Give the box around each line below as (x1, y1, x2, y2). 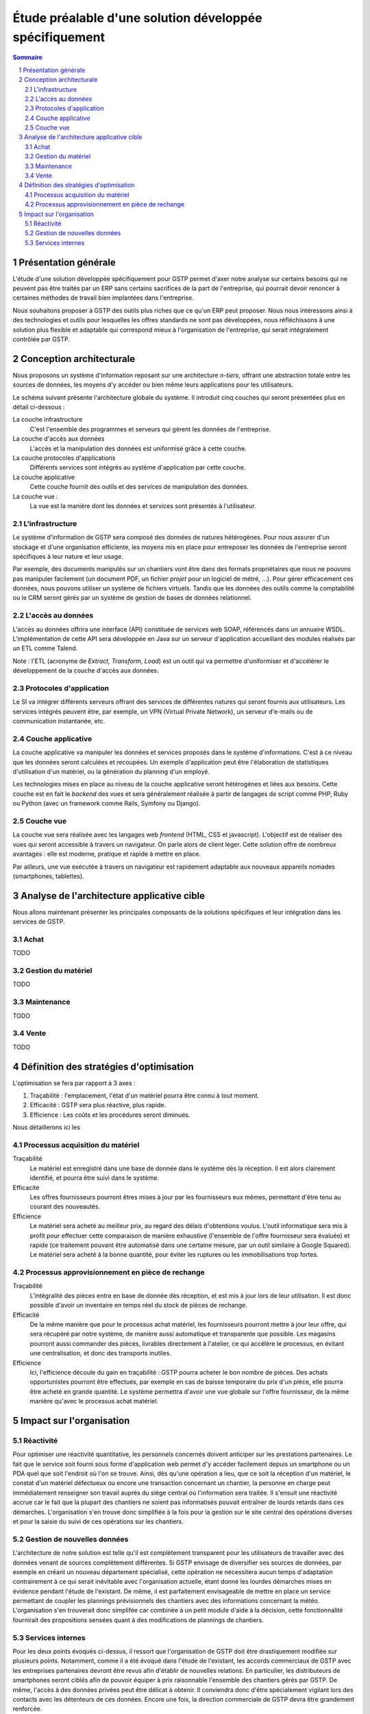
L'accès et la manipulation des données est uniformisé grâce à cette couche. (29, 444, 247, 452)
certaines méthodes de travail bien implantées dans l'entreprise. (12, 293, 195, 302)
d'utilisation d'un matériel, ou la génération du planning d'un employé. (12, 768, 210, 776)
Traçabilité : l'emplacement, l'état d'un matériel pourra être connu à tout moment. (29, 1091, 260, 1100)
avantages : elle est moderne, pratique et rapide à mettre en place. (12, 850, 201, 858)
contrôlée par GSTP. (12, 335, 71, 343)
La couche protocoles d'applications (12, 454, 116, 462)
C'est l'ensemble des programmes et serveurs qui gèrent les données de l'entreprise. (29, 425, 271, 433)
